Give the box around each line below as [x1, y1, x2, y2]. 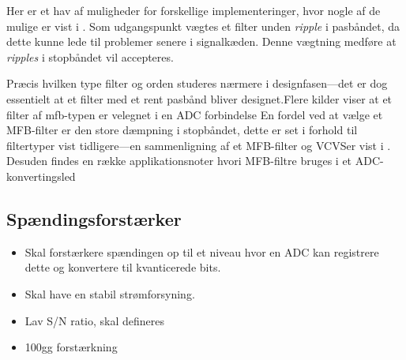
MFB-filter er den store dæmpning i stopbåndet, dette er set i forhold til [6, 122, 358, 138]
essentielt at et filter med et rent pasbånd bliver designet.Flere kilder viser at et [6, 90, 393, 107]
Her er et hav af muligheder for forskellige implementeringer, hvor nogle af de [6, 2, 381, 18]
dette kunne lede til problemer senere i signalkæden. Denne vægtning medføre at [6, 33, 397, 50]
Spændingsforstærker [6, 206, 182, 231]
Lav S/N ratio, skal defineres [24, 312, 165, 328]
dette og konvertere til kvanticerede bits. [24, 259, 221, 276]
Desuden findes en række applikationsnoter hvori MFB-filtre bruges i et [6, 152, 352, 169]
